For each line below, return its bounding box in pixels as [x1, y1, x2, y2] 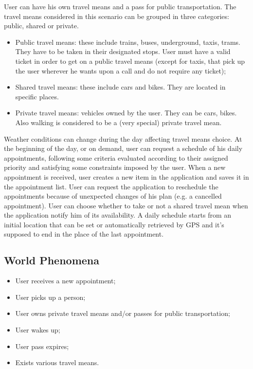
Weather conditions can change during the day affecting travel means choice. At [4, 133, 242, 144]
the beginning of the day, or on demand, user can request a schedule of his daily [4, 143, 243, 153]
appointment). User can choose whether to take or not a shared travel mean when [4, 200, 248, 210]
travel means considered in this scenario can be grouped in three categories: [4, 11, 229, 21]
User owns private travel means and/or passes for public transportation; [15, 308, 230, 318]
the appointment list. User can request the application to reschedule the [4, 181, 218, 191]
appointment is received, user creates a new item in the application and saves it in [4, 171, 249, 182]
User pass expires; [15, 341, 69, 351]
